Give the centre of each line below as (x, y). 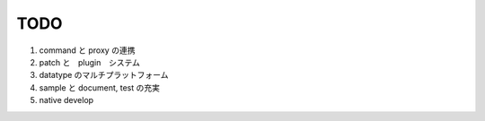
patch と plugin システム (90, 62)
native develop (66, 100)
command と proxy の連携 (87, 50)
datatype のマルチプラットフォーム (104, 75)
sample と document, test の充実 (100, 87)
